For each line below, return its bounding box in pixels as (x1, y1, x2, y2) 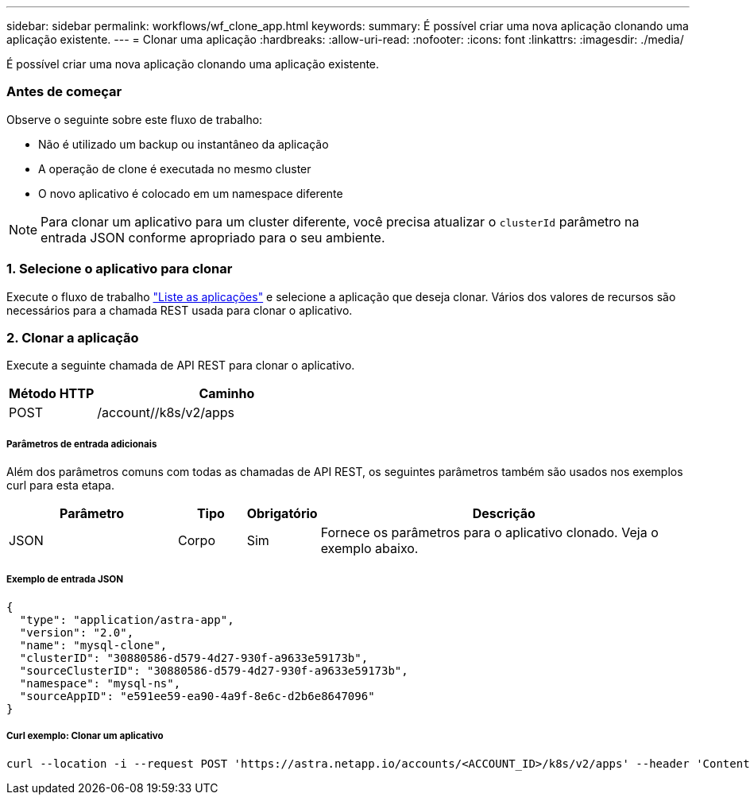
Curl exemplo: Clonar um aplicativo (6, 730, 164, 742)
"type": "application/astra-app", (19, 613, 234, 626)
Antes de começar (6, 83, 122, 100)
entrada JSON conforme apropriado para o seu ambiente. (41, 229, 385, 246)
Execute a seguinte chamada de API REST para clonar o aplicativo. (6, 358, 355, 373)
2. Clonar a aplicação (6, 329, 139, 346)
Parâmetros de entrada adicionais (6, 438, 157, 450)
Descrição (472, 505, 535, 522)
